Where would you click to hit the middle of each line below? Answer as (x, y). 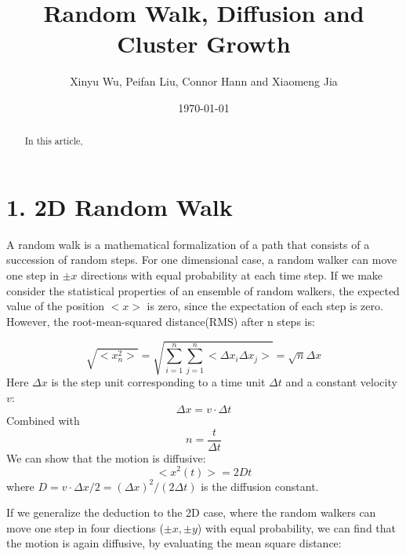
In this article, (54, 141)
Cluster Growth (204, 44)
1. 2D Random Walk (120, 206)
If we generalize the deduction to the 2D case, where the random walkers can (191, 512)
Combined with (43, 421)
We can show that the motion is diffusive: (106, 457)
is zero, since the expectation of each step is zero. (265, 306)
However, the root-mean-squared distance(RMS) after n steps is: (161, 321)
